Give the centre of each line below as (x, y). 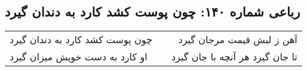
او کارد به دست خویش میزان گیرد (79, 57)
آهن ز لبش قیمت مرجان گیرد (238, 40)
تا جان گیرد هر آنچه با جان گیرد (234, 57)
